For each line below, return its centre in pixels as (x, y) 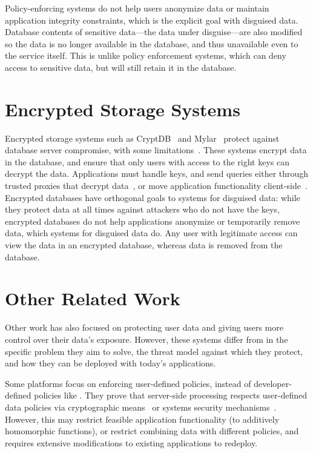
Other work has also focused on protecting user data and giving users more (144, 327)
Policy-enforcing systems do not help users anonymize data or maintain (137, 8)
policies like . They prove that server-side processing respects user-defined (170, 395)
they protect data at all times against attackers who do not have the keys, (142, 209)
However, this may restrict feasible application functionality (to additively (142, 419)
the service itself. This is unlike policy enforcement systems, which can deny (146, 55)
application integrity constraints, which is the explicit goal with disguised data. (152, 20)
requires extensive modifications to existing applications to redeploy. (131, 442)
